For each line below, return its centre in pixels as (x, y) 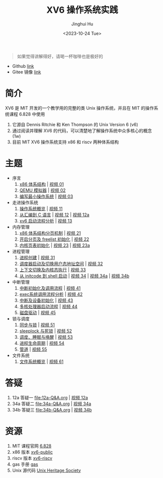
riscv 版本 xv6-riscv (32, 458)
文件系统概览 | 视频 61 (41, 361)
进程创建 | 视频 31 (37, 257)
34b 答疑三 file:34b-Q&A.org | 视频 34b (52, 410)
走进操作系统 (25, 202)
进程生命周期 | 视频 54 (42, 343)
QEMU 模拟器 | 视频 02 (43, 190)
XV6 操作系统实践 (82, 10)
